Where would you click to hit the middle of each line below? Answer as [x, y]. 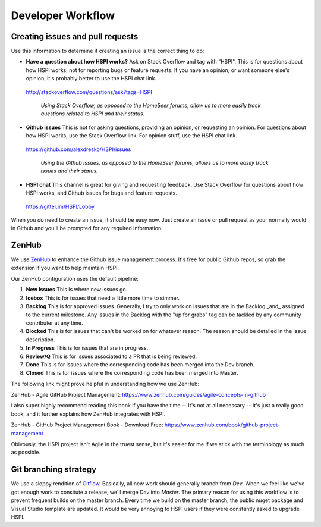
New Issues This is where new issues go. [77, 290]
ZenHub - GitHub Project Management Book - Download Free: [87, 425]
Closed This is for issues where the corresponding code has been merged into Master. [132, 373]
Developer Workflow [63, 15]
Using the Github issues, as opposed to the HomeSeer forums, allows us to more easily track [155, 162]
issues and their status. [69, 171]
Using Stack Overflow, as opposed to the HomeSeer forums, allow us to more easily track [151, 106]
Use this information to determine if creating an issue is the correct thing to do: [108, 51]
